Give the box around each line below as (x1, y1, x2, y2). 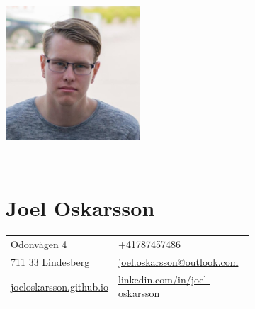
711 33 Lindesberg (11, 254, 90, 269)
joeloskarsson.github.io (11, 279, 108, 293)
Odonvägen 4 (11, 237, 67, 252)
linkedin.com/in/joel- (118, 271, 210, 286)
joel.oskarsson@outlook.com (118, 254, 239, 269)
